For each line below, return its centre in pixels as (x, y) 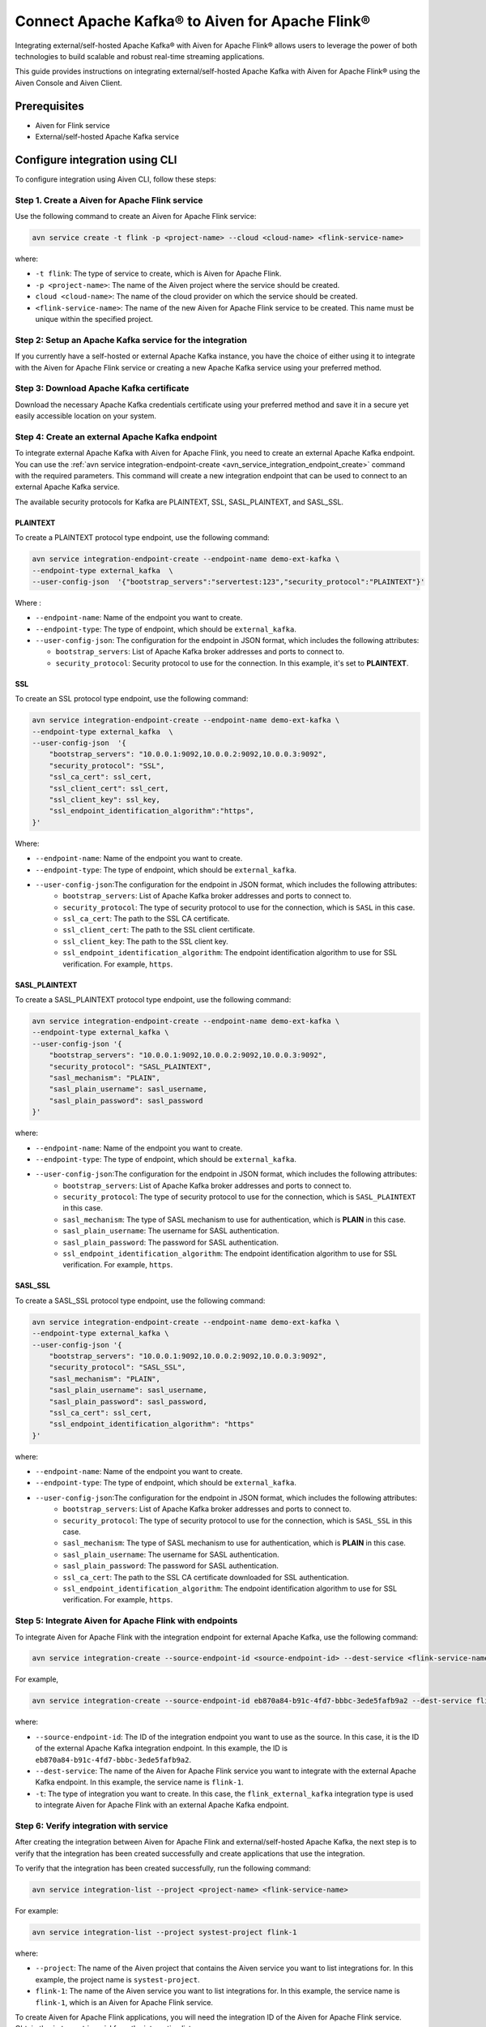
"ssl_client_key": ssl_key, (105, 799)
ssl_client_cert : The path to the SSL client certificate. (159, 930)
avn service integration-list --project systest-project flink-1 (164, 1933)
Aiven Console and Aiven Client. (69, 83)
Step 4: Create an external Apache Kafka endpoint (116, 436)
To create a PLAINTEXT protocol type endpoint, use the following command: (143, 538)
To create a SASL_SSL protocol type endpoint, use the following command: (140, 1301)
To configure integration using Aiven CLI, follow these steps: (115, 179)
